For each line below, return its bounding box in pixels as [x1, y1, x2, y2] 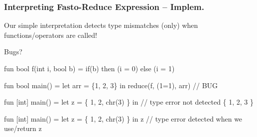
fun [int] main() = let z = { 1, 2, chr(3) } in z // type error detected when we [4, 113, 243, 124]
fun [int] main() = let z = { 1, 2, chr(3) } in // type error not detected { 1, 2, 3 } [4, 97, 254, 107]
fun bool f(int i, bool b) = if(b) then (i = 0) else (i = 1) [4, 63, 175, 73]
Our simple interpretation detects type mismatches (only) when [4, 20, 198, 30]
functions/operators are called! [4, 29, 97, 40]
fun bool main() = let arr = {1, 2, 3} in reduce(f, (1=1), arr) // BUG [4, 80, 218, 90]
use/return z [4, 123, 42, 134]
